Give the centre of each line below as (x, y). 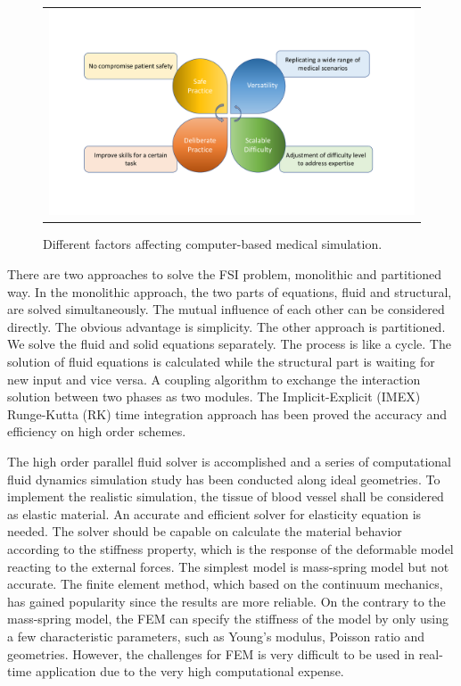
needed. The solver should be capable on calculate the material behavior (205, 531)
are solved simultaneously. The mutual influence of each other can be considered (226, 309)
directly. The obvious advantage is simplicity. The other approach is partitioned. (226, 326)
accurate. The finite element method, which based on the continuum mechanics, (225, 584)
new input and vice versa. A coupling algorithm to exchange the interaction (214, 379)
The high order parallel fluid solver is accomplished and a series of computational (229, 461)
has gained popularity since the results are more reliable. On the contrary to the (226, 601)
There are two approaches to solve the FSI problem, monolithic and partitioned (225, 274)
